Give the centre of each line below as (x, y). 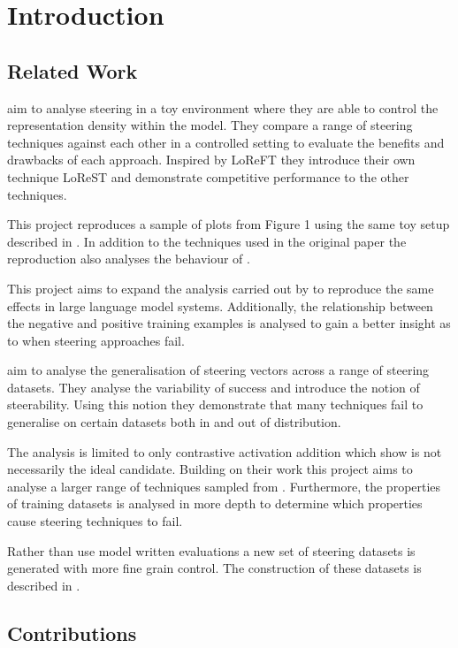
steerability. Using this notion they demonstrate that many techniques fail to (215, 404)
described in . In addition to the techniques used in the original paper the (207, 241)
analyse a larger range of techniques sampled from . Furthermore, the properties (224, 486)
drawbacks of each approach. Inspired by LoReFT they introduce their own (211, 160)
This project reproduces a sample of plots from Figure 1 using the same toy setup (229, 224)
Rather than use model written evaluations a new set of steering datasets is (211, 550)
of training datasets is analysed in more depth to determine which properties (215, 503)
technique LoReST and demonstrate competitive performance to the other (208, 176)
